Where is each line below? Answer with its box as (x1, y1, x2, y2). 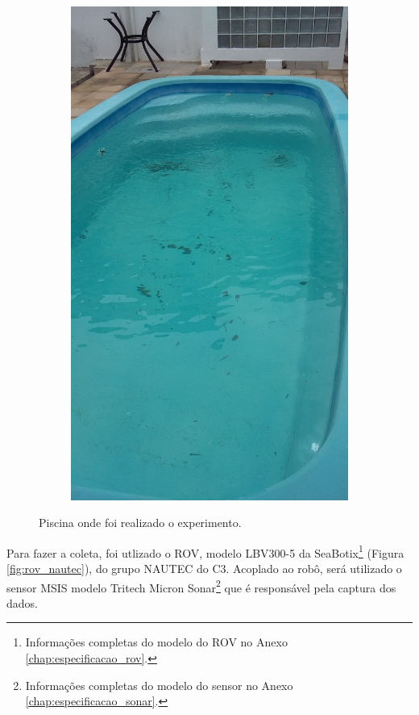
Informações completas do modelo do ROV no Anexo (25, 633, 288, 650)
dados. (6, 594, 38, 611)
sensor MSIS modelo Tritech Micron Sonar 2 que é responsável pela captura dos (6, 576, 396, 596)
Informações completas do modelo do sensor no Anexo (25, 676, 293, 693)
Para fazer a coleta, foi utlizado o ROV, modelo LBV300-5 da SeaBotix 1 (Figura (6, 541, 404, 561)
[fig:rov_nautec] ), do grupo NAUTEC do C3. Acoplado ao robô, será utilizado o (6, 559, 402, 576)
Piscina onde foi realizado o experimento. (39, 514, 242, 531)
